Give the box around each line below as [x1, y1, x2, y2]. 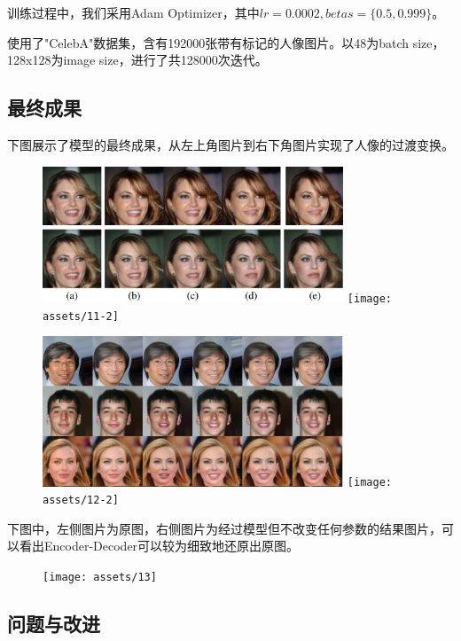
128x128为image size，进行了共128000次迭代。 [7, 51, 268, 69]
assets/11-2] [43, 309, 119, 323]
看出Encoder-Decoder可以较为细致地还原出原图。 [19, 536, 300, 555]
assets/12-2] [43, 494, 119, 507]
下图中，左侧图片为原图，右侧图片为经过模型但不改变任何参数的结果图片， [7, 519, 441, 537]
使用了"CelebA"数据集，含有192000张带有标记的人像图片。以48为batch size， [7, 33, 445, 51]
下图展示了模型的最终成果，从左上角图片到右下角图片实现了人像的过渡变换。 [7, 135, 454, 153]
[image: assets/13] [43, 571, 157, 584]
